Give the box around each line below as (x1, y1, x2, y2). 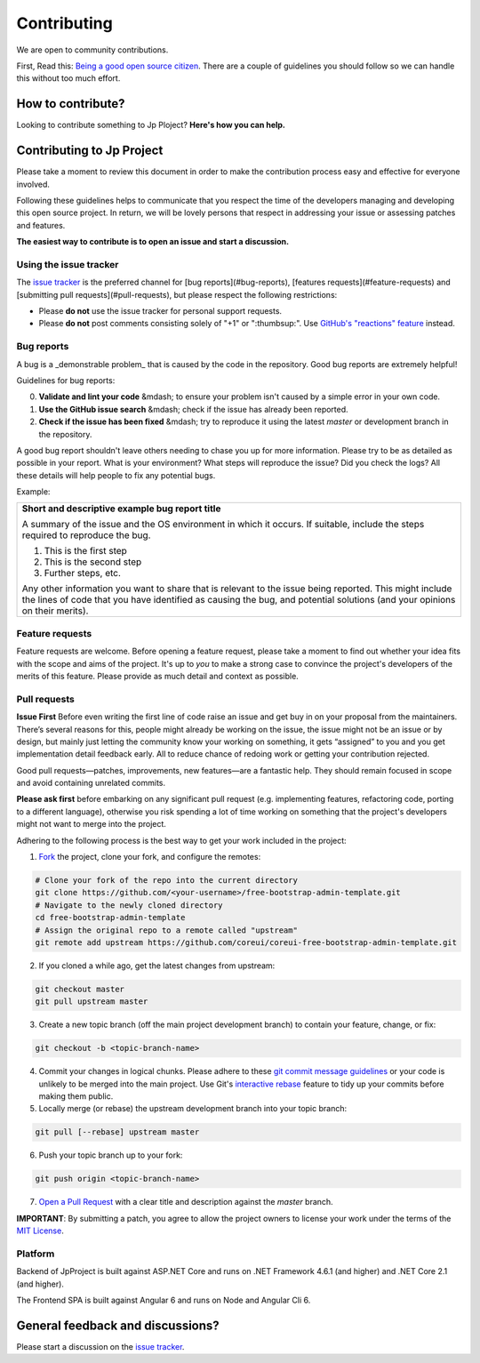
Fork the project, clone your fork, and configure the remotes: (38, 852, 261, 862)
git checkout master (35, 983, 124, 994)
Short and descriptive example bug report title (21, 502, 221, 515)
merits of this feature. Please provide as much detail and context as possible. (16, 670, 300, 681)
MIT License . (16, 1225, 64, 1236)
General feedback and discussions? (16, 1318, 220, 1333)
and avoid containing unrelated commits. (16, 778, 166, 789)
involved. (16, 179, 51, 189)
